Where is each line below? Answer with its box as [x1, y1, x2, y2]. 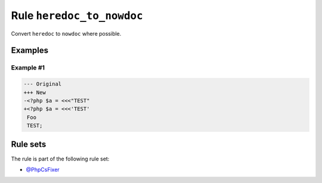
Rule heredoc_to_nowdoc [11, 9, 143, 22]
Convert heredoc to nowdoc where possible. [11, 30, 122, 37]
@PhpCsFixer [26, 166, 60, 173]
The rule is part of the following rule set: [11, 155, 110, 162]
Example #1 [11, 64, 45, 72]
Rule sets [11, 140, 47, 150]
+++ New [23, 89, 46, 96]
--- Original [23, 81, 62, 87]
